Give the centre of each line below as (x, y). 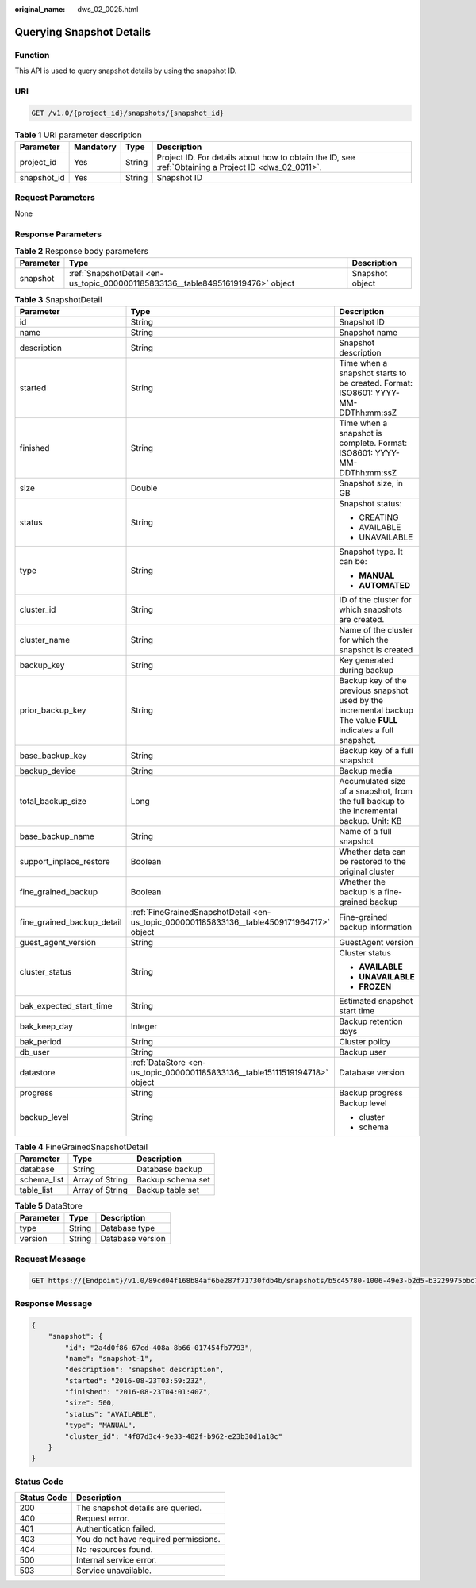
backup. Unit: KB (370, 821)
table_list (36, 1190)
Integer (144, 1026)
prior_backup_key (53, 710)
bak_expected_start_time (66, 1005)
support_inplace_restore (65, 861)
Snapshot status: (370, 503)
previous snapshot (374, 690)
